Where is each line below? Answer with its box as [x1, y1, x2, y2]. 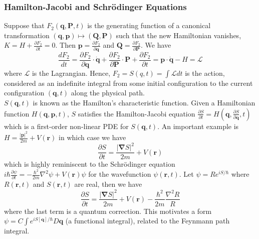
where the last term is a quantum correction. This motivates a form [4, 205, 212, 216]
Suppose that [4, 20, 45, 31]
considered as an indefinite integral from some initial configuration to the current [4, 77, 253, 88]
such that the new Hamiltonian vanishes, [116, 30, 241, 40]
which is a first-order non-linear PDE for [4, 121, 129, 131]
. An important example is [157, 121, 239, 131]
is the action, [185, 67, 225, 78]
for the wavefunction [88, 169, 151, 179]
